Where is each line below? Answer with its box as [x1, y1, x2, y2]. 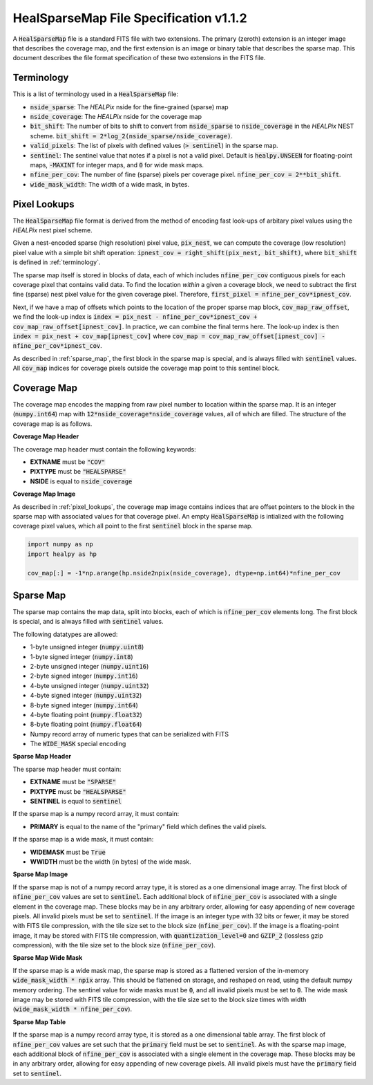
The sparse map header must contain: [12, 765, 122, 773]
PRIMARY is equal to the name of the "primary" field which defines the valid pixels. [30, 822, 267, 831]
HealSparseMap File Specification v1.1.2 [12, 10, 248, 26]
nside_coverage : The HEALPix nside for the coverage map [30, 113, 202, 121]
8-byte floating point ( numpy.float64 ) [30, 720, 142, 729]
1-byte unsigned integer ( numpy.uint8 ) [30, 643, 144, 651]
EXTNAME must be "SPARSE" [30, 778, 117, 786]
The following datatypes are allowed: [12, 630, 118, 638]
